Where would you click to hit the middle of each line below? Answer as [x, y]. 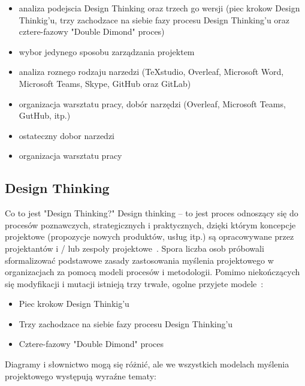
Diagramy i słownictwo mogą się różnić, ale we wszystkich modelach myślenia [147, 364]
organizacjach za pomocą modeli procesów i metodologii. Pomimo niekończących [152, 272]
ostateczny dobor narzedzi [67, 135]
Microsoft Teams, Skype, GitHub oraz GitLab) [105, 83]
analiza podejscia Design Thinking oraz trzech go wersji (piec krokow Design [159, 8]
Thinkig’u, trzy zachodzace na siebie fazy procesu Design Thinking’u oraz [154, 19]
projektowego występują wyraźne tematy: [81, 376]
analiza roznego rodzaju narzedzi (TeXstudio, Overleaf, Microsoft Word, [151, 72]
